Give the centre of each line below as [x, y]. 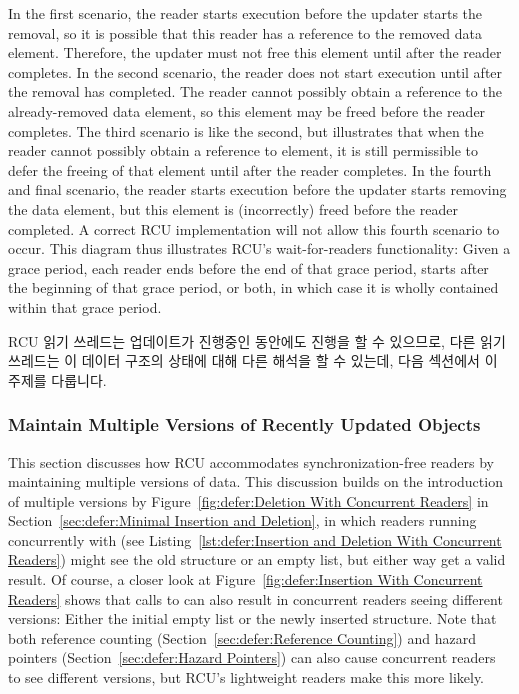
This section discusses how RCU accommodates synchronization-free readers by [251, 461]
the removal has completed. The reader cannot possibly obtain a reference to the [255, 91]
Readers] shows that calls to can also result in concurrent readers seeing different [255, 598]
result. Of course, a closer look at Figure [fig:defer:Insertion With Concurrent [245, 579]
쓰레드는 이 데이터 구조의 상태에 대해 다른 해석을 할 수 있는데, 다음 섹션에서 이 [253, 360]
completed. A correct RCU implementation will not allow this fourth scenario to [254, 228]
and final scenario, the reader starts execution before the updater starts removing [257, 189]
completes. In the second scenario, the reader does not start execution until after [255, 71]
